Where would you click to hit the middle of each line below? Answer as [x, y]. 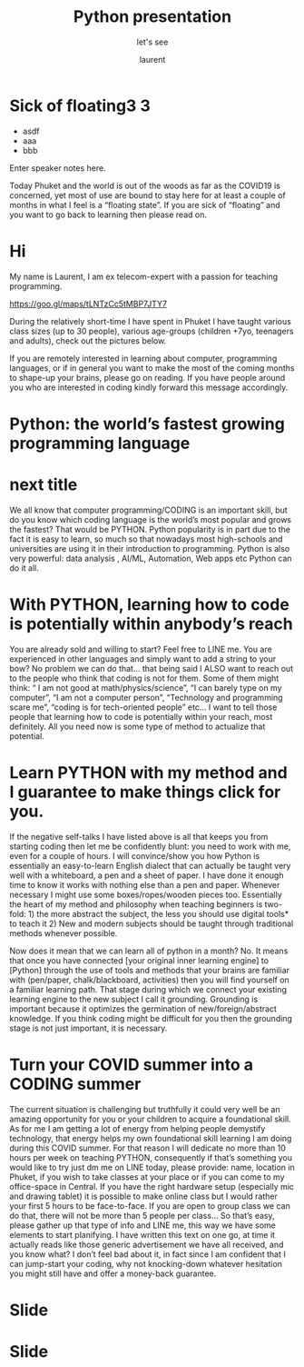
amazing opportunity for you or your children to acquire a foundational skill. [151, 1119]
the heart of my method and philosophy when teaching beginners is [136, 904]
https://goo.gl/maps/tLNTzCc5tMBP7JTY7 [88, 304]
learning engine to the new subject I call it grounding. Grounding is [134, 999]
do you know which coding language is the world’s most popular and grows [151, 519]
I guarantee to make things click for [145, 792]
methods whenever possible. [64, 933]
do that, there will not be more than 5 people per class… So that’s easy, [142, 1215]
